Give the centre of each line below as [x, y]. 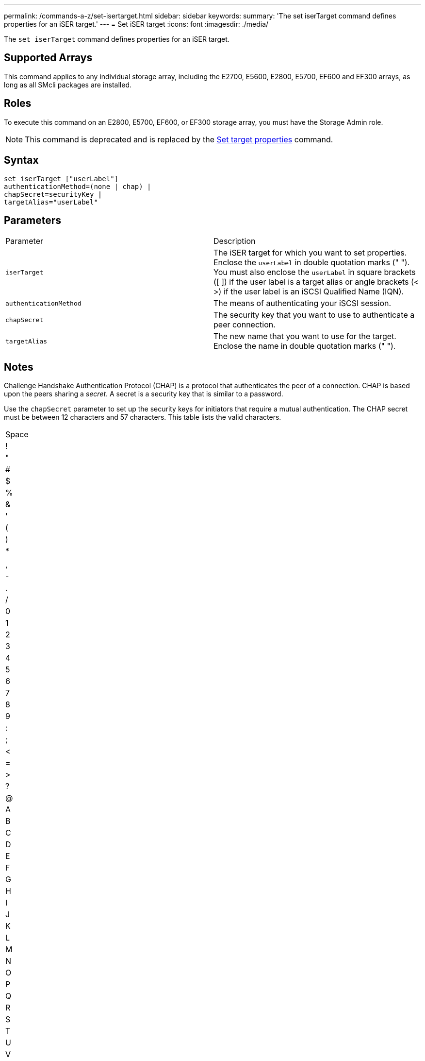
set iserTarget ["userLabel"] [61, 179]
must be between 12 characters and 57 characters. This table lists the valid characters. [143, 417]
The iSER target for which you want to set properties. [310, 253]
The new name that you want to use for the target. [305, 336]
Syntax [21, 160]
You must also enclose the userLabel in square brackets [315, 272]
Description [235, 241]
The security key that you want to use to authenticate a [314, 315]
